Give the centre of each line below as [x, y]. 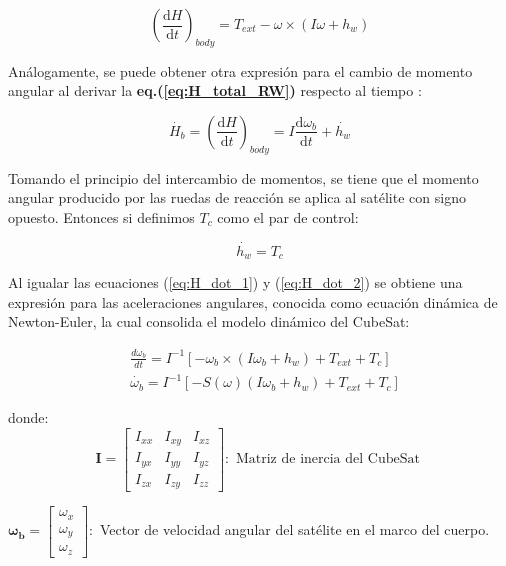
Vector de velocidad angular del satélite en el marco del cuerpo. [294, 529]
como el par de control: [288, 216]
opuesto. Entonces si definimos [101, 216]
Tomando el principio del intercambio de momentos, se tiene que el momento [243, 177]
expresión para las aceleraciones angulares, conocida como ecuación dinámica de [253, 301]
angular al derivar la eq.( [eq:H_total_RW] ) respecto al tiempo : [215, 90]
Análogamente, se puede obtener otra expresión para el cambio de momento [240, 70]
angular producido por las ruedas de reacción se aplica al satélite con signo [237, 197]
